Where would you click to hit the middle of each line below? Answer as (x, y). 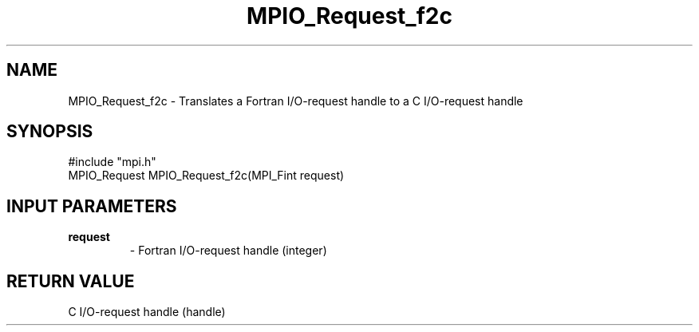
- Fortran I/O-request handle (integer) (228, 251)
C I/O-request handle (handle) (147, 312)
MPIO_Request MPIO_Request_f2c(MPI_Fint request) (206, 176)
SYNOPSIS (50, 132)
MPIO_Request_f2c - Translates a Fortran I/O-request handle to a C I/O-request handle (296, 101)
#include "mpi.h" (112, 162)
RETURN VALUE (71, 281)
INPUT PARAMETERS (92, 206)
